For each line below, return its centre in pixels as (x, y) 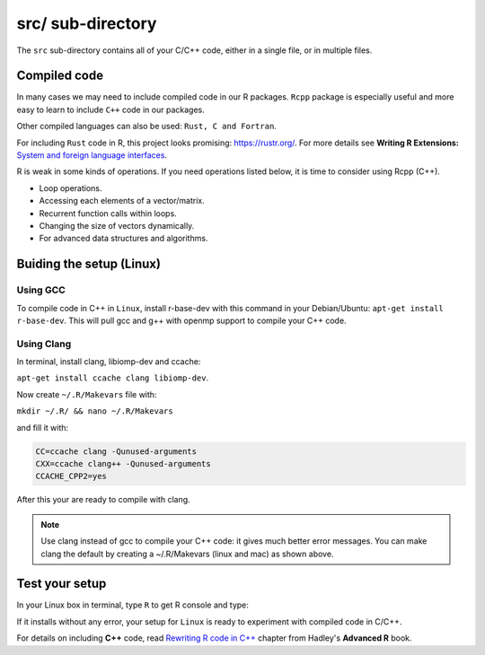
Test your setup (62, 584)
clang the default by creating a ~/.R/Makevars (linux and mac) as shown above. (187, 554)
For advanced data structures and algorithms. (123, 239)
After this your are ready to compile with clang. (103, 500)
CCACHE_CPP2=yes (71, 476)
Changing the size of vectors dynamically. (117, 225)
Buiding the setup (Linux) (89, 264)
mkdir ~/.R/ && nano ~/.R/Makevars (95, 411)
